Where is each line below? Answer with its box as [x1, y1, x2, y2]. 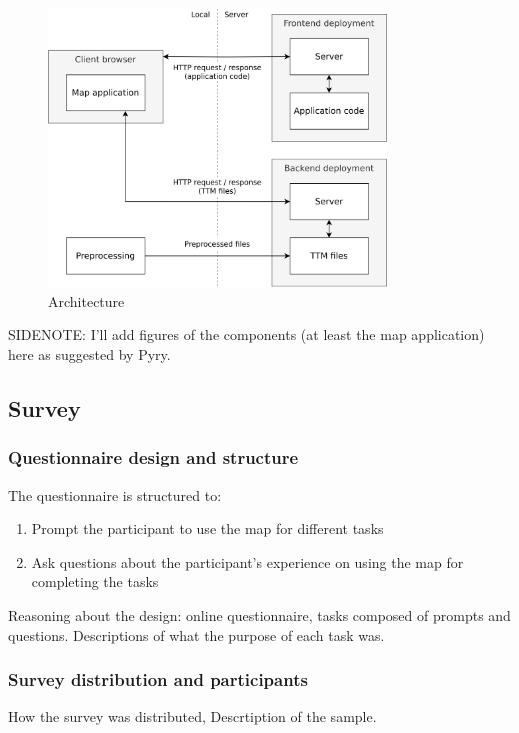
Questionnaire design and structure [8, 445, 299, 470]
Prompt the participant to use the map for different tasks [31, 518, 384, 539]
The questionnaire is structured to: [8, 484, 222, 505]
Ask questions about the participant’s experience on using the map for [31, 551, 464, 572]
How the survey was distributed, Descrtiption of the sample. [8, 706, 377, 727]
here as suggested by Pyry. [8, 344, 171, 364]
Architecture [48, 290, 125, 311]
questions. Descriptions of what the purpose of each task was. [8, 624, 385, 645]
